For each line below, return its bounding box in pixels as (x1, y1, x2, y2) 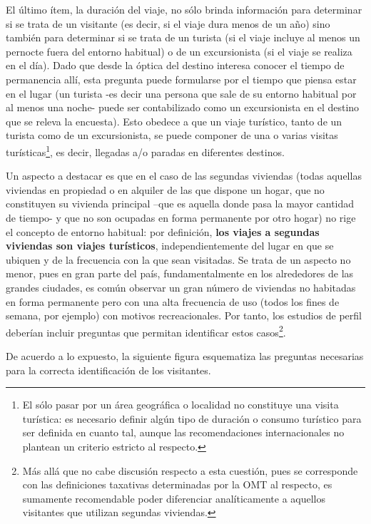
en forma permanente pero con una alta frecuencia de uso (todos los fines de (6, 294, 340, 309)
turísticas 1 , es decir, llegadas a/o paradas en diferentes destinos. (6, 142, 285, 159)
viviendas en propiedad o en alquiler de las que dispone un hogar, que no (6, 182, 325, 197)
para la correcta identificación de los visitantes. (6, 362, 211, 377)
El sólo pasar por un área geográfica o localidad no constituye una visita (22, 397, 339, 412)
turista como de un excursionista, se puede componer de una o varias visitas (6, 128, 338, 143)
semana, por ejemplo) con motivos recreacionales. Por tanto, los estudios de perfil (6, 308, 362, 323)
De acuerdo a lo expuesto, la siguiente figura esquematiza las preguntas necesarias (6, 348, 364, 363)
